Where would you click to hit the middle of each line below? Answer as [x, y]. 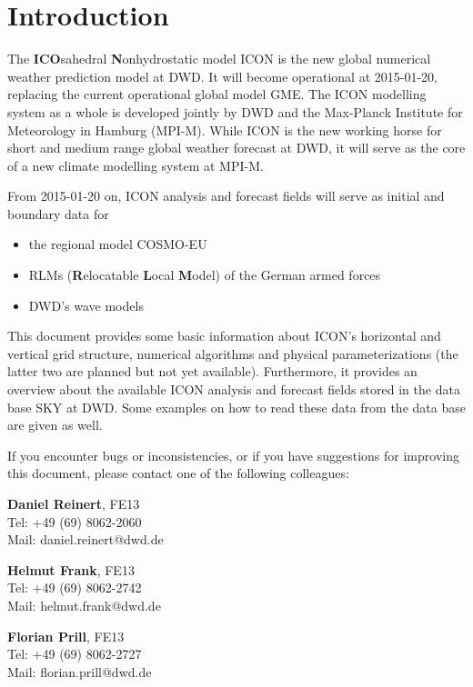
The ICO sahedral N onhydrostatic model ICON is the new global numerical [219, 59]
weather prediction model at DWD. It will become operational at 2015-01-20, [222, 76]
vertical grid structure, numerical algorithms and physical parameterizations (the [233, 353]
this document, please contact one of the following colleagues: [178, 473]
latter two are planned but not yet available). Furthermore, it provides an [212, 371]
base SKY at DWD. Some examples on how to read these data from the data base [236, 407]
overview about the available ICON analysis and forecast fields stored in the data [234, 389]
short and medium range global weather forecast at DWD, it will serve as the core [236, 148]
